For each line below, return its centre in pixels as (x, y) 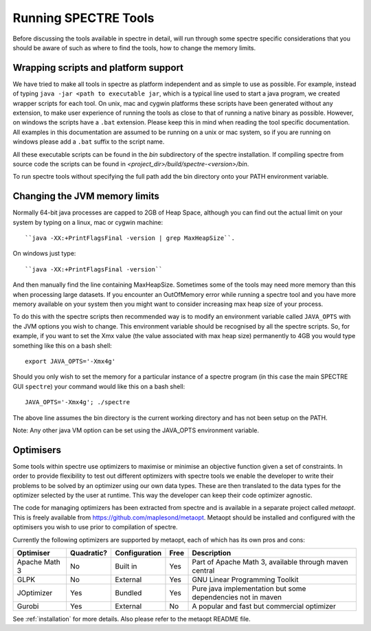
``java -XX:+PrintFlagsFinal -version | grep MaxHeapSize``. (130, 238)
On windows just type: (44, 254)
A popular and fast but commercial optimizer (264, 606)
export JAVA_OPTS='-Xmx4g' (70, 361)
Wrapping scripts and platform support (98, 68)
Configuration (138, 553)
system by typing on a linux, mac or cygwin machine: (88, 222)
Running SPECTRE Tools (83, 18)
